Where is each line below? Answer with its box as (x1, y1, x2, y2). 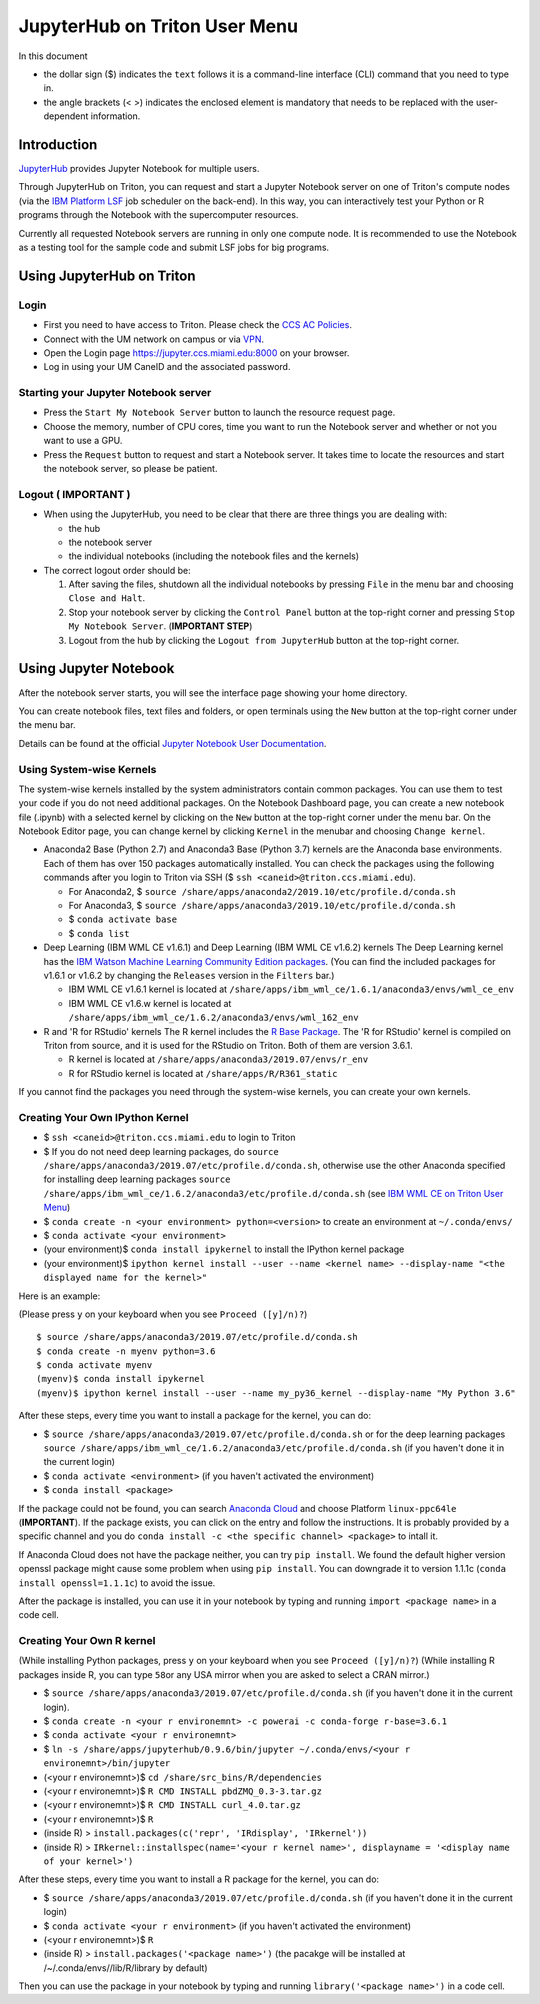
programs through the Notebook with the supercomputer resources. (18, 209, 299, 221)
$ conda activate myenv (36, 1360, 153, 1371)
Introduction (18, 136, 98, 153)
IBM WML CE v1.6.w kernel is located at (68, 997, 232, 1009)
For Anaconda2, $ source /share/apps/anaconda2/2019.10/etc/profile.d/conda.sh (68, 885, 456, 897)
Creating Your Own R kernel (18, 1634, 156, 1648)
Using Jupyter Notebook (18, 660, 175, 677)
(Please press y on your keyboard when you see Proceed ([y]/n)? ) (18, 1308, 308, 1320)
